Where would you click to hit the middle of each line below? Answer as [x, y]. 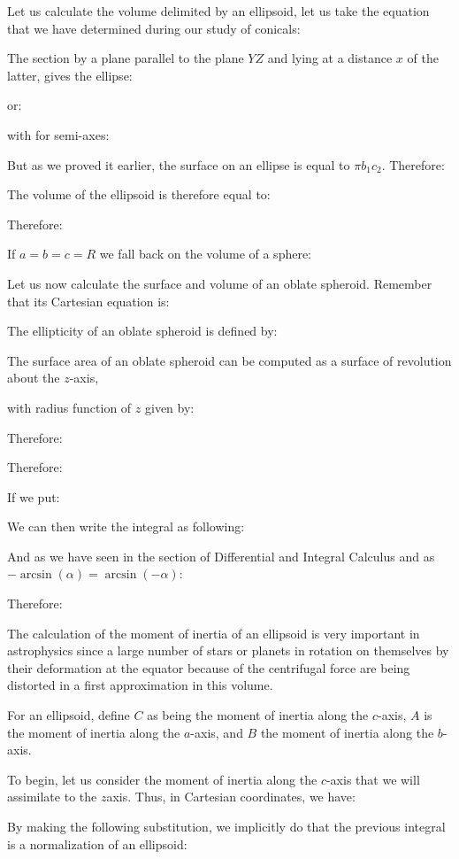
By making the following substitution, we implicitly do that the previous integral [226, 826]
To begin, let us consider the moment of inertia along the [162, 779]
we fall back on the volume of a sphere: [206, 254]
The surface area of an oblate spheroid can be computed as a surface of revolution [229, 360]
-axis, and [217, 732]
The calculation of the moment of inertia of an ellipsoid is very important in [214, 633]
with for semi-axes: [58, 134]
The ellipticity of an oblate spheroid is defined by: [142, 331]
